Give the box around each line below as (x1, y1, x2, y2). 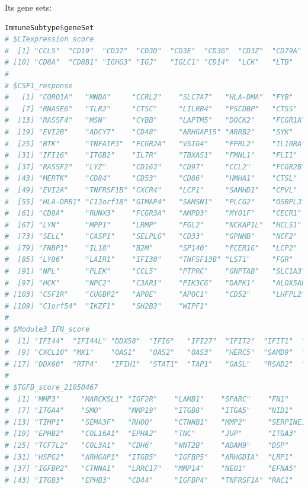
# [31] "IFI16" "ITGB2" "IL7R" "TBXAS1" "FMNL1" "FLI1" (5, 151, 297, 160)
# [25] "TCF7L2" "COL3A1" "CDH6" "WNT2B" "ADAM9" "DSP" (5, 441, 289, 450)
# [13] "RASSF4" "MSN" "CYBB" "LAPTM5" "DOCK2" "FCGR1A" (5, 116, 306, 125)
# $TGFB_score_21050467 (5, 383, 98, 391)
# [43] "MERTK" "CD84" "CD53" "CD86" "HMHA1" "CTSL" (5, 174, 297, 183)
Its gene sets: (5, 1, 52, 13)
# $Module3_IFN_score (5, 325, 90, 334)
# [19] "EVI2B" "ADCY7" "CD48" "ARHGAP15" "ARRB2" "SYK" (5, 127, 293, 136)
